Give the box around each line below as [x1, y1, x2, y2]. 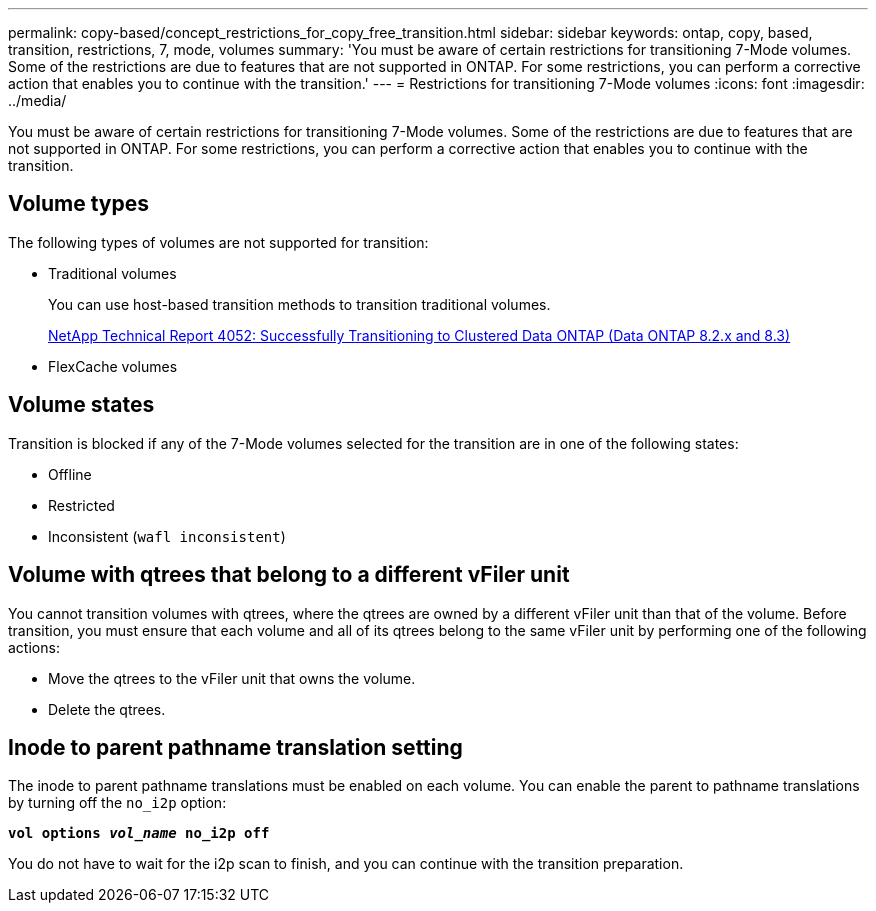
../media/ [8, 92, 67, 109]
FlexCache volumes [48, 357, 178, 375]
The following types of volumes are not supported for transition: [8, 233, 429, 251]
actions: [8, 638, 60, 656]
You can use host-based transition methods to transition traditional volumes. [48, 295, 551, 313]
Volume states [8, 392, 155, 418]
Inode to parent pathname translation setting [8, 734, 463, 760]
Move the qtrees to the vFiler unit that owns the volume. [48, 669, 416, 687]
